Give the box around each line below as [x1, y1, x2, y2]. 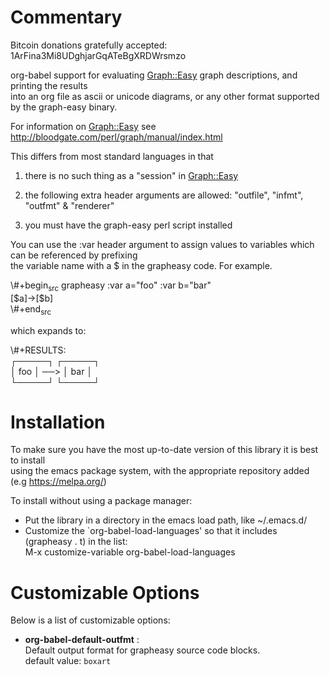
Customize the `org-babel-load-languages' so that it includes [24, 525, 278, 537]
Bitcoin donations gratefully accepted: [10, 39, 168, 51]
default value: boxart [24, 655, 112, 667]
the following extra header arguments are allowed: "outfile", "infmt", [24, 189, 304, 201]
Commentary [10, 6, 123, 29]
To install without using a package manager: [10, 495, 193, 507]
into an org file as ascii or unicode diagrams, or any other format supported [10, 90, 320, 102]
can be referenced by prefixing [10, 249, 138, 261]
